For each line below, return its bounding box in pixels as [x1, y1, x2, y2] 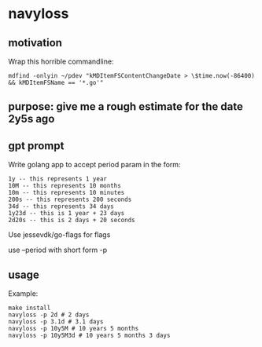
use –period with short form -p [8, 245, 108, 255]
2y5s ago [8, 112, 55, 126]
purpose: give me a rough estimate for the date [8, 100, 244, 114]
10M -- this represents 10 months [8, 182, 122, 190]
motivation [8, 36, 63, 49]
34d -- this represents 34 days [8, 203, 114, 210]
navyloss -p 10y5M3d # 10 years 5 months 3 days [8, 331, 171, 340]
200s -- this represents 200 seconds [8, 195, 132, 204]
